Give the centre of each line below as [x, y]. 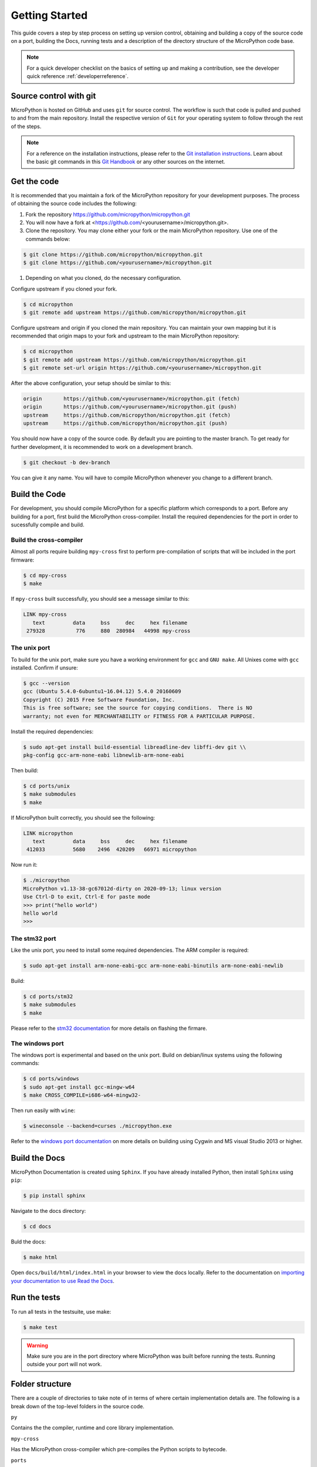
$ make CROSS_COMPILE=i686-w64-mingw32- [82, 1095]
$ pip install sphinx [54, 1196]
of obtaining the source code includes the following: [74, 204]
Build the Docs [38, 1158]
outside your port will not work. [64, 1364]
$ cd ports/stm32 [48, 997]
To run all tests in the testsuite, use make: [61, 1311]
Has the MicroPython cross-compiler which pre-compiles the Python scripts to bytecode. [119, 1449]
